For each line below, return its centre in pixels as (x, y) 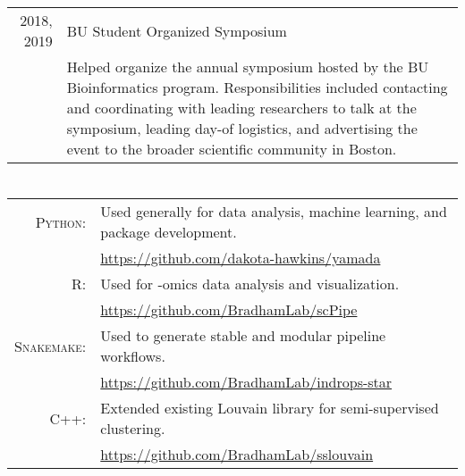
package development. (169, 232)
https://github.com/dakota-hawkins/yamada (241, 258)
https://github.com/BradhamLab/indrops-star (246, 382)
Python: (61, 221)
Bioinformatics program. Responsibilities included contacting (257, 87)
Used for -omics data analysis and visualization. (250, 284)
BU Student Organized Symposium (177, 30)
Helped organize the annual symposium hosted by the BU (248, 67)
